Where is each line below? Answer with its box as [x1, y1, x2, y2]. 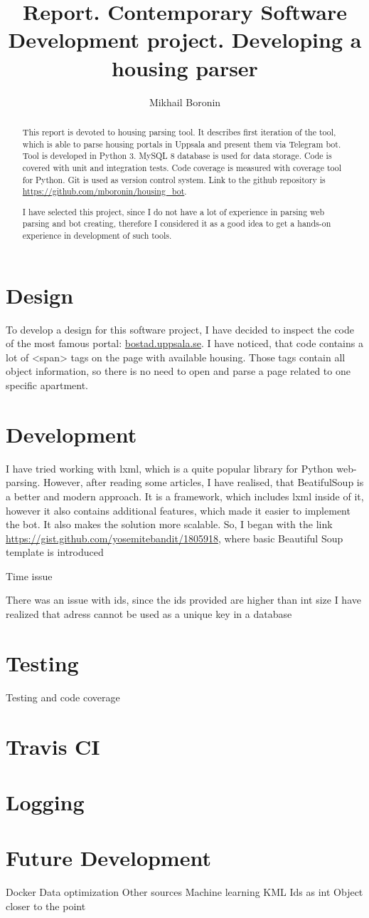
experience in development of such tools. [22, 229, 172, 242]
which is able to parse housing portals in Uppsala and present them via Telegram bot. [22, 138, 341, 150]
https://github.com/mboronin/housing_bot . [22, 185, 187, 197]
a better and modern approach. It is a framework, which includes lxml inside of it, [6, 488, 364, 503]
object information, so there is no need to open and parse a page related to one [6, 363, 351, 378]
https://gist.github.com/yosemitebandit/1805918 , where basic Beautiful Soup [6, 530, 343, 545]
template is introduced [6, 545, 104, 559]
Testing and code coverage [6, 689, 120, 704]
